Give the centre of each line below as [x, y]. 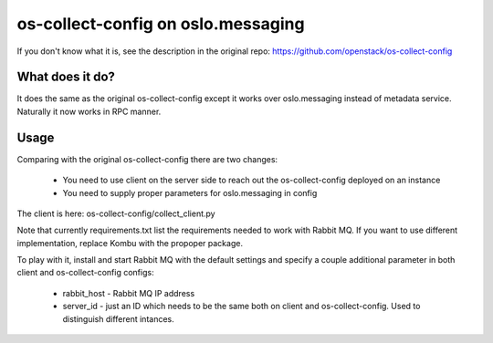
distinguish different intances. [119, 318]
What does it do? [66, 77]
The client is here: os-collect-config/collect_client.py [116, 213]
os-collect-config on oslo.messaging [161, 24]
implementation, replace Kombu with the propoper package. [130, 243]
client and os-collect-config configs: [85, 273]
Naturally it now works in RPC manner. [89, 111]
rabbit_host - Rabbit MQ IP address [129, 293]
